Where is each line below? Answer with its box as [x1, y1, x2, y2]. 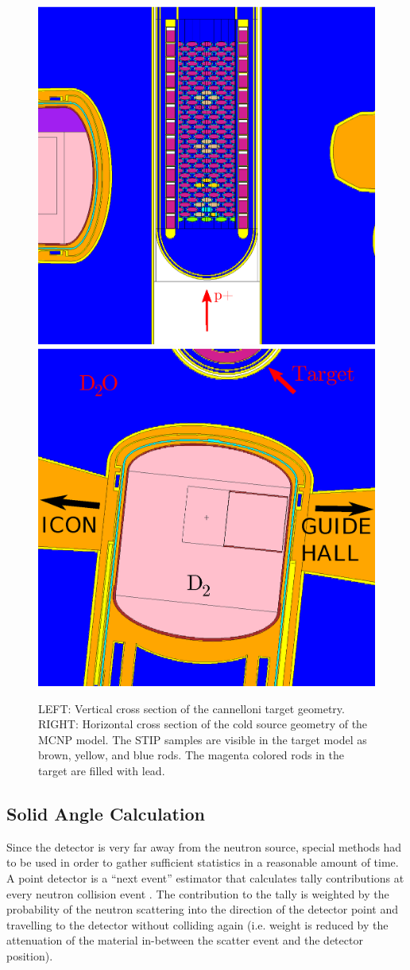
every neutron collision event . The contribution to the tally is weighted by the [6, 885, 389, 902]
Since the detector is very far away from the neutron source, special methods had [6, 838, 402, 855]
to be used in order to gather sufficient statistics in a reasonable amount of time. [6, 854, 399, 871]
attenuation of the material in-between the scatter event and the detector [6, 932, 363, 949]
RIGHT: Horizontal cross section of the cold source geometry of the [38, 716, 368, 732]
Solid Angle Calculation [6, 801, 205, 826]
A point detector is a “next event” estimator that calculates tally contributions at [6, 870, 404, 887]
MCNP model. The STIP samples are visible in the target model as [38, 731, 367, 747]
